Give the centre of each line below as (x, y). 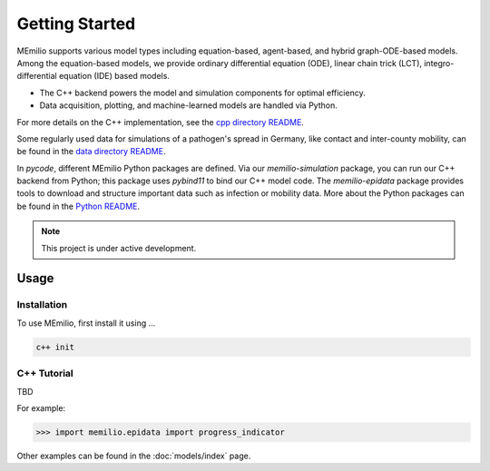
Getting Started (76, 24)
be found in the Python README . (78, 206)
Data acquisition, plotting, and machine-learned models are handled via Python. (188, 105)
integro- (439, 63)
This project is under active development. (119, 248)
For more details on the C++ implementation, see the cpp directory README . (160, 122)
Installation (42, 305)
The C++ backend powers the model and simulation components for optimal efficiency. (203, 93)
